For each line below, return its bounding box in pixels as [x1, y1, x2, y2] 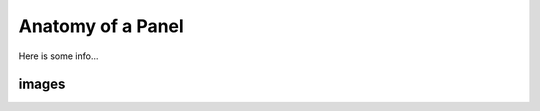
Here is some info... [18, 50, 99, 62]
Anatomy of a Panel [18, 15, 184, 37]
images [18, 76, 66, 93]
